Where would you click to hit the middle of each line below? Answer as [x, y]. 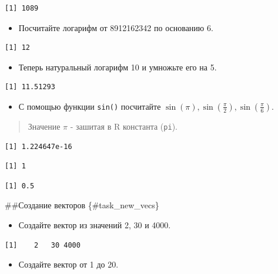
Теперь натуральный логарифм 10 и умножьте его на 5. [118, 67]
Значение [44, 126]
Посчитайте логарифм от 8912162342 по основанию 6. [116, 27]
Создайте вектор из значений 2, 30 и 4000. [95, 225]
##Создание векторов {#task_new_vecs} [82, 205]
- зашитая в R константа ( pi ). [124, 126]
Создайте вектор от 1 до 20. [68, 264]
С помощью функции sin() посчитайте [90, 106]
